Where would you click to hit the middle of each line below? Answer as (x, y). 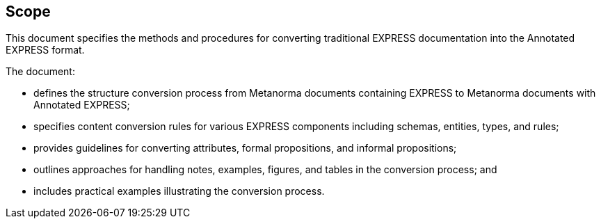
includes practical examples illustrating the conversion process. (179, 191)
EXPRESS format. (45, 50)
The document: (40, 72)
